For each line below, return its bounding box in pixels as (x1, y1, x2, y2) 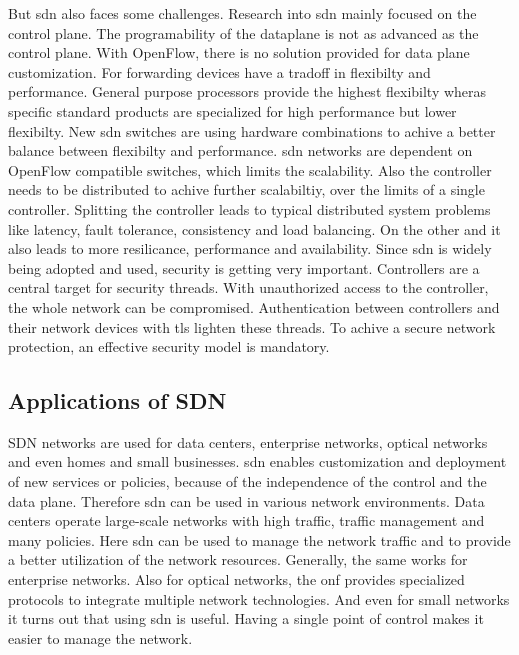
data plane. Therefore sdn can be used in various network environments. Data (8, 490, 485, 511)
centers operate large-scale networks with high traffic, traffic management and (8, 510, 485, 531)
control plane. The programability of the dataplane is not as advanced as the (8, 22, 479, 43)
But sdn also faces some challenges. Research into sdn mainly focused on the (8, 3, 477, 23)
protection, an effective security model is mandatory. (8, 336, 330, 357)
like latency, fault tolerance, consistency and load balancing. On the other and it (8, 218, 501, 239)
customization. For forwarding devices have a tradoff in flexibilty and (8, 61, 431, 82)
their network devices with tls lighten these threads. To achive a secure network (8, 316, 496, 337)
